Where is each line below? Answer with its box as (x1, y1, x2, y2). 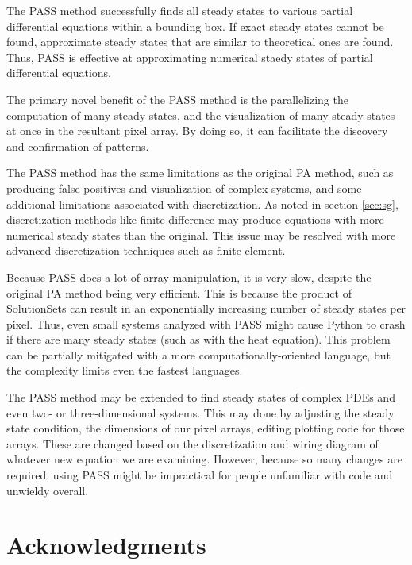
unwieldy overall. (6, 482, 89, 498)
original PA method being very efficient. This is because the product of (6, 284, 352, 301)
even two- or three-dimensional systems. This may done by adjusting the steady (6, 404, 395, 421)
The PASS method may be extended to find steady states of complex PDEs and (6, 389, 395, 405)
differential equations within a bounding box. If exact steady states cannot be (6, 17, 384, 34)
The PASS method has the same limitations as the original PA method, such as (6, 164, 394, 181)
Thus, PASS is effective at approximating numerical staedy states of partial (6, 48, 373, 65)
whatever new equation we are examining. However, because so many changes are (6, 451, 402, 467)
